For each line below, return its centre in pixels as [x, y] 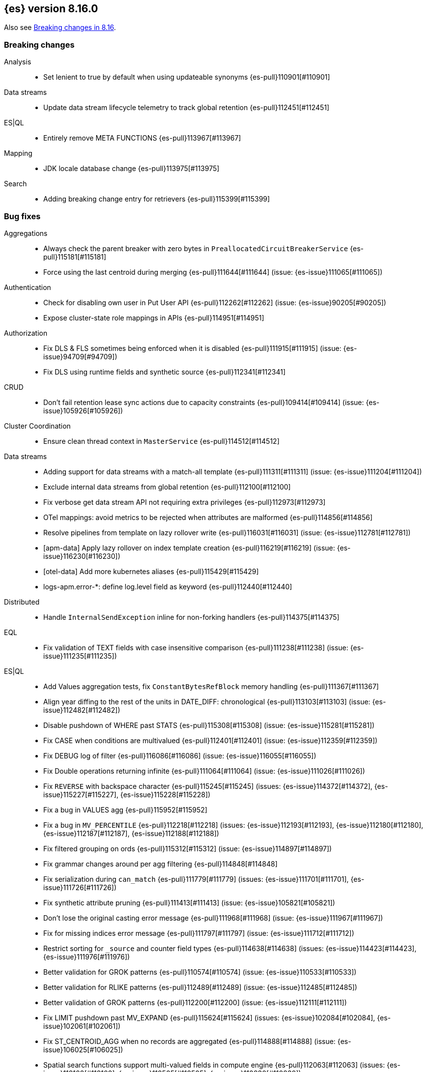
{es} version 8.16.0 [51, 9]
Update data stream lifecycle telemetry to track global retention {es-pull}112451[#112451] [186, 108]
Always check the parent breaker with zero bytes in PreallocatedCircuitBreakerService [196, 248]
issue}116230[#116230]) [82, 556]
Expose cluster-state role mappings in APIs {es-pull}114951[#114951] [154, 318]
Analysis [18, 62]
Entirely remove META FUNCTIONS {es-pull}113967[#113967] [142, 138]
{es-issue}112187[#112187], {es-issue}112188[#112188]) [131, 833]
